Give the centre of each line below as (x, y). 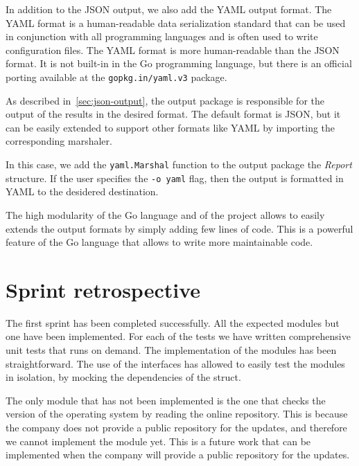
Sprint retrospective (103, 289)
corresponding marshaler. (59, 141)
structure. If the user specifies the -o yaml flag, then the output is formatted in (175, 178)
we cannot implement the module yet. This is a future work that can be (158, 441)
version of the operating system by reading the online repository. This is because (177, 414)
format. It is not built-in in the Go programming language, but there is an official (179, 63)
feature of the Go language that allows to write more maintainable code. (159, 242)
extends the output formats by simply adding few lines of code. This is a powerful (179, 228)
